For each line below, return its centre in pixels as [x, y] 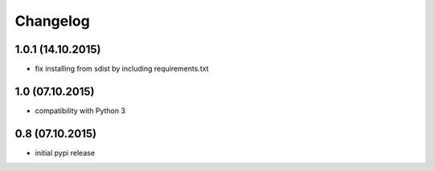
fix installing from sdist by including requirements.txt [122, 69]
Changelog [52, 21]
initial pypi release [65, 153]
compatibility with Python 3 [80, 110]
